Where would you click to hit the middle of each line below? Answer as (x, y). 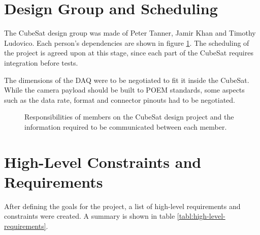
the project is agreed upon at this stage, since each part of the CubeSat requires (129, 53)
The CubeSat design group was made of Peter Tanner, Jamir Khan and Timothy (130, 33)
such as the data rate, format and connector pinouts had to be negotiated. (120, 99)
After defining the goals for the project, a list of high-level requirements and (122, 206)
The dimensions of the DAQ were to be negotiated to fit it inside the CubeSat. (127, 80)
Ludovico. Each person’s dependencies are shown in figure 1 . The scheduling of (127, 42)
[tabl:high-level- (201, 216)
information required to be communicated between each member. (126, 126)
